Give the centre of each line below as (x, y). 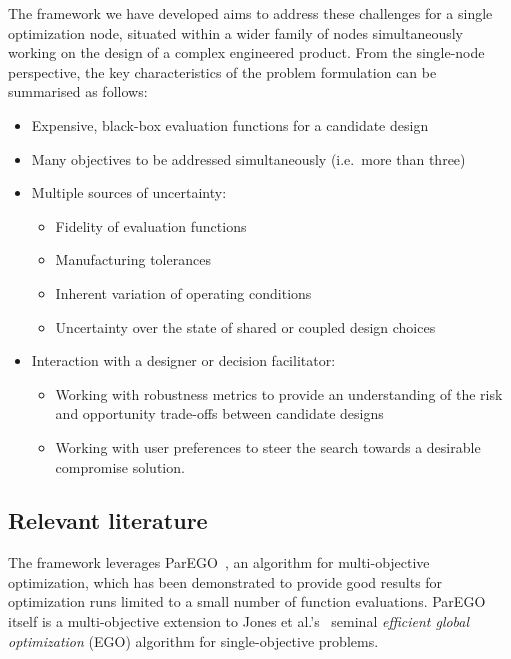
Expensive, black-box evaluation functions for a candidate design (230, 124)
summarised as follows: (78, 91)
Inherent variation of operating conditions (183, 292)
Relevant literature (108, 520)
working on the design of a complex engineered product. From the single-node (246, 52)
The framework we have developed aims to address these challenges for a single (250, 13)
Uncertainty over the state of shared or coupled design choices (245, 326)
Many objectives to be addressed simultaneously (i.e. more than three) (248, 158)
